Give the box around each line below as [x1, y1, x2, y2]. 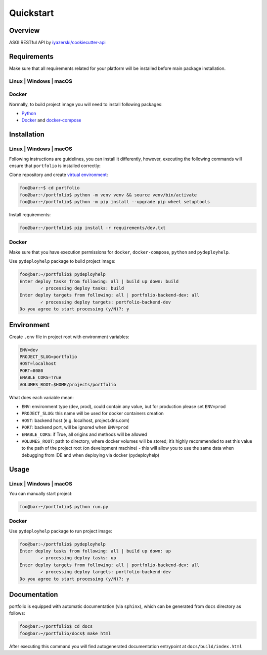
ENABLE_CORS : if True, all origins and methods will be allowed [21, 431, 147, 437]
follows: [9, 610, 25, 616]
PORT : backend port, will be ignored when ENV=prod [21, 424, 129, 430]
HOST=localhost [19, 361, 56, 366]
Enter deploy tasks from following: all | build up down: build [19, 278, 179, 284]
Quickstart [9, 7, 54, 18]
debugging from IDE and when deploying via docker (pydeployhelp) [21, 452, 160, 458]
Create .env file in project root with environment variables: [9, 334, 130, 340]
